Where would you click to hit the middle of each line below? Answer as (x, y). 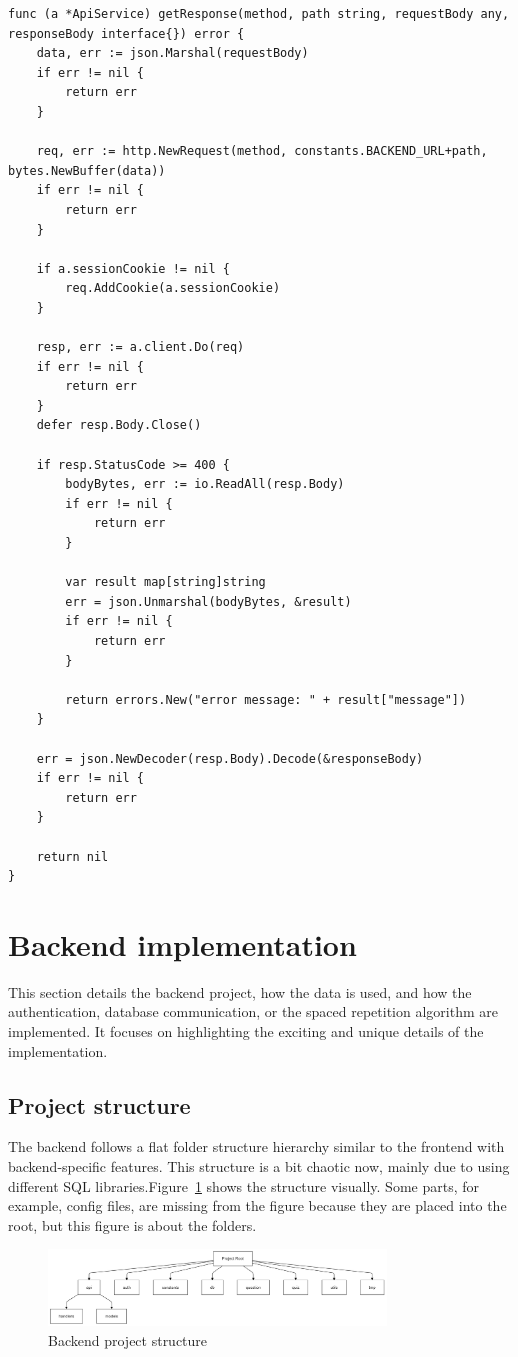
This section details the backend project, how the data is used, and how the (240, 991)
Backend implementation (182, 943)
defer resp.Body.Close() (119, 425)
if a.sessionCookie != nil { (133, 268)
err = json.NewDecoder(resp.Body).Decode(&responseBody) (230, 758)
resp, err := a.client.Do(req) (140, 347)
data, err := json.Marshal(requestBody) (172, 53)
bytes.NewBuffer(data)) (87, 170)
